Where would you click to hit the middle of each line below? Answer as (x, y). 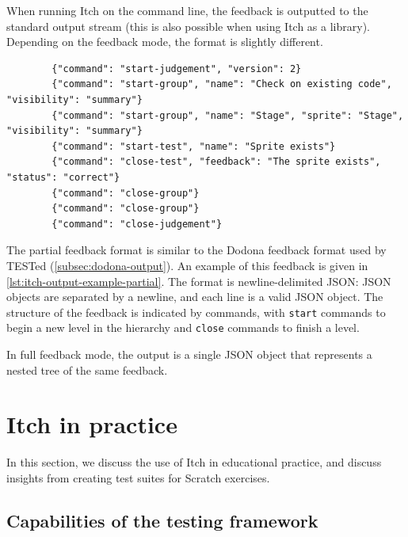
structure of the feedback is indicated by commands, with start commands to (196, 312)
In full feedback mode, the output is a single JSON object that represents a (189, 354)
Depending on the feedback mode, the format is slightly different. (165, 42)
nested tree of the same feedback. (87, 369)
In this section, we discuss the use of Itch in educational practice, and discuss (194, 462)
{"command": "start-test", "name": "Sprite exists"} (194, 146)
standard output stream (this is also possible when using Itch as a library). (188, 26)
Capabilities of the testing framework (162, 520)
